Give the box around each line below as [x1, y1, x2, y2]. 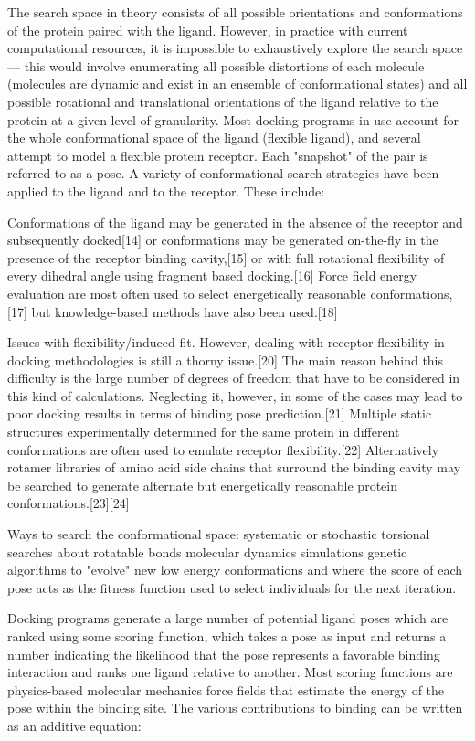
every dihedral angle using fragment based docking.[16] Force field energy [7, 266, 417, 285]
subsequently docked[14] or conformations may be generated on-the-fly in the [7, 230, 438, 249]
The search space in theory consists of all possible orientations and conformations [7, 3, 463, 21]
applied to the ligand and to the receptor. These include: [7, 181, 325, 200]
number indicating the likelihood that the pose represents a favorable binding [7, 644, 440, 663]
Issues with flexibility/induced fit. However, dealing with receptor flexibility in [7, 333, 445, 352]
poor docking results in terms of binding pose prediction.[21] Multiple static [7, 404, 432, 423]
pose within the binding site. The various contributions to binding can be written [7, 698, 463, 717]
